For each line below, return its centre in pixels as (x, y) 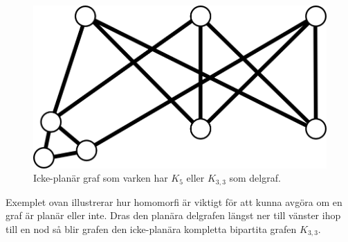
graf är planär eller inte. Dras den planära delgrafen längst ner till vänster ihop (173, 215)
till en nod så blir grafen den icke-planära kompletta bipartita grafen (151, 228)
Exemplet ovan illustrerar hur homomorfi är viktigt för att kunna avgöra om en (174, 201)
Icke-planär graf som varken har (101, 178)
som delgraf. (255, 178)
